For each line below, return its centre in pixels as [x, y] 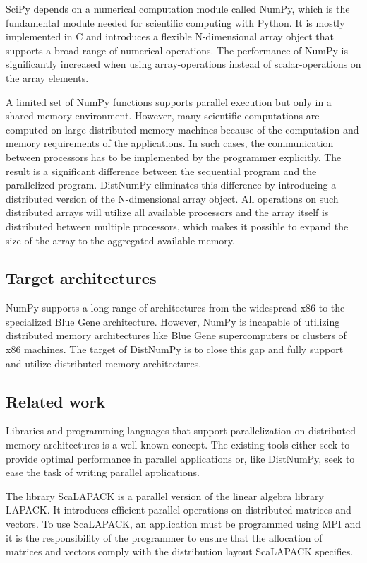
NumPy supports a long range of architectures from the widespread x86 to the [175, 308]
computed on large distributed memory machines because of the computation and [182, 129]
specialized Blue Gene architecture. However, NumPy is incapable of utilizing [173, 321]
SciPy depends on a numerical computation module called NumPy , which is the [178, 8]
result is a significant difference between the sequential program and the [161, 171]
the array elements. [47, 77]
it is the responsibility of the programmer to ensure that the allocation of [164, 537]
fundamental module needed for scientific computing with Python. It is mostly [175, 22]
